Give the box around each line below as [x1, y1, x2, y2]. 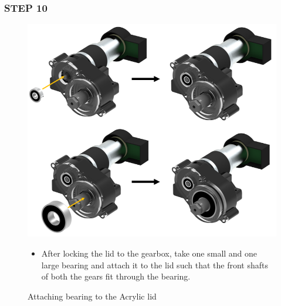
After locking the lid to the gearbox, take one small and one [41, 247, 258, 259]
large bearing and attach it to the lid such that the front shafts [41, 258, 268, 271]
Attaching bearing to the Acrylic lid [28, 290, 157, 302]
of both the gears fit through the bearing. [41, 270, 191, 282]
